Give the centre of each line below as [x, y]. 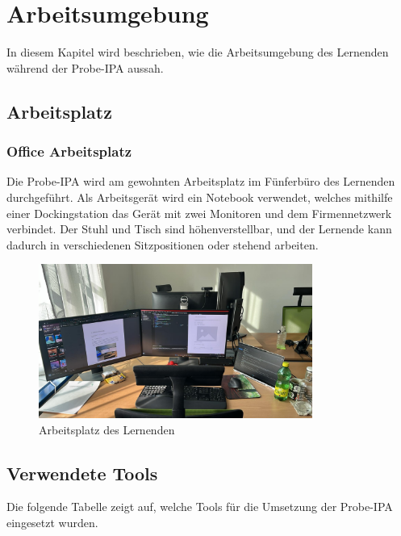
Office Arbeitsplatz [69, 151]
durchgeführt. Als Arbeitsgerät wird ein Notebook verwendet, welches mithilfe [200, 197]
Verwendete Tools [82, 473]
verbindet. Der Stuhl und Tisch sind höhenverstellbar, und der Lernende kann [199, 229]
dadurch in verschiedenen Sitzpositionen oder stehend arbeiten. [163, 244]
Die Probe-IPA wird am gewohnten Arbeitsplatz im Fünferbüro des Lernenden [201, 181]
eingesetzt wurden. [52, 523]
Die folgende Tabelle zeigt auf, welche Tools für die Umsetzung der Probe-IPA [200, 507]
